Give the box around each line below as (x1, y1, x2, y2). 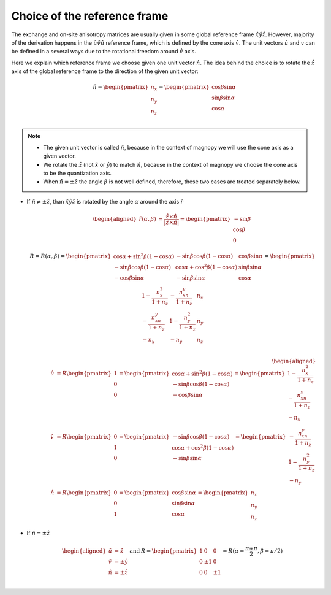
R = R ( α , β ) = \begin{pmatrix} (29, 253, 112, 260)
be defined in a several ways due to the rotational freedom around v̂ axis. (11, 48, 196, 55)
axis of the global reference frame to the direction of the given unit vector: (11, 67, 199, 75)
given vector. (43, 152, 76, 159)
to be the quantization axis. (43, 169, 112, 177)
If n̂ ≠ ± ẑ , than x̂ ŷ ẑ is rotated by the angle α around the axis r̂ (26, 198, 184, 205)
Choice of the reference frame (11, 9, 169, 23)
